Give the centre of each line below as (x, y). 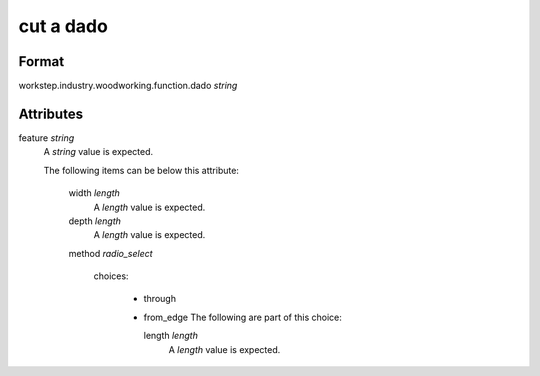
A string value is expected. (98, 152)
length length (171, 336)
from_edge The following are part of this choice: (242, 317)
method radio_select (111, 253)
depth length (95, 221)
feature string (46, 137)
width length (94, 193)
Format (41, 61)
